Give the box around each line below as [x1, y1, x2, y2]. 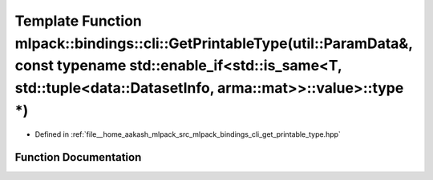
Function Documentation [14, 150, 142, 164]
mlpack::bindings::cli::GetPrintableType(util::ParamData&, [14, 34, 413, 52]
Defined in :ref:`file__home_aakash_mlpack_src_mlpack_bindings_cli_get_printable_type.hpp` [34, 129, 341, 139]
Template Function [14, 12, 142, 30]
